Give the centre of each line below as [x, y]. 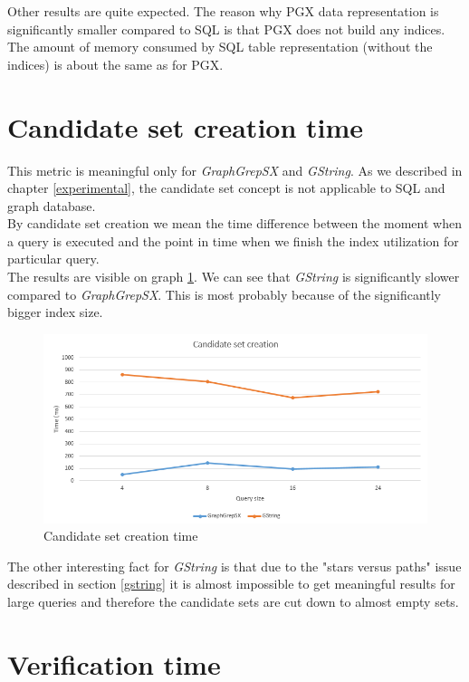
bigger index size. [55, 312]
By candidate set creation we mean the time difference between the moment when [234, 223]
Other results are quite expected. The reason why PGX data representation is [223, 11]
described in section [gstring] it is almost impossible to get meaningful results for [231, 584]
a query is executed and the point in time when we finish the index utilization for [233, 240]
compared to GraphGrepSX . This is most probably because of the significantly [225, 294]
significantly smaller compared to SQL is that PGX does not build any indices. [226, 29]
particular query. [53, 259]
